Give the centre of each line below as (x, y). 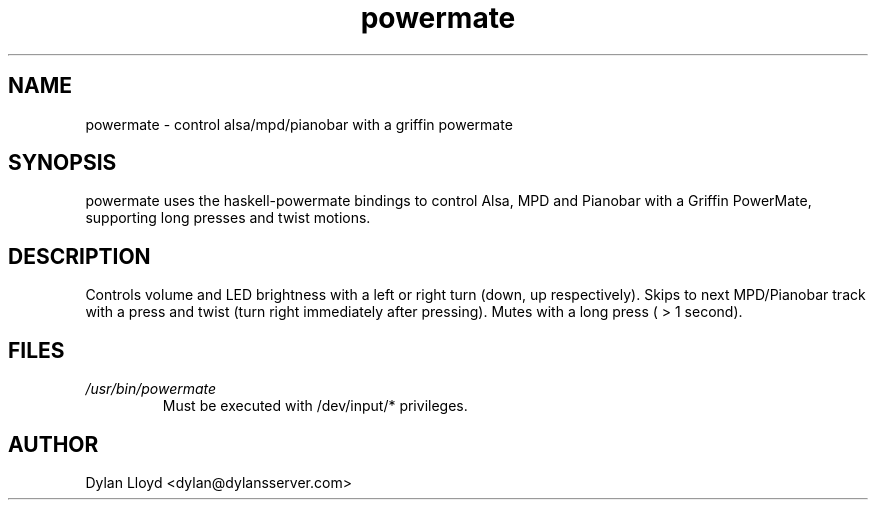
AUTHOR (53, 444)
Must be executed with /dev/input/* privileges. (315, 406)
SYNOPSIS (62, 163)
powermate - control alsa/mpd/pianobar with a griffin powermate (299, 124)
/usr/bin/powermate (151, 389)
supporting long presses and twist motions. (228, 218)
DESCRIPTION (79, 256)
